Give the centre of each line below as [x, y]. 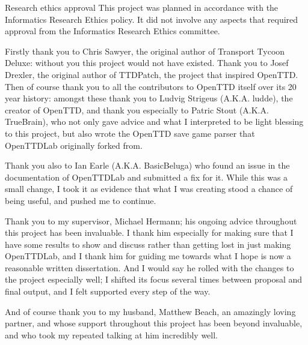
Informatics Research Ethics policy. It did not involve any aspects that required [152, 19]
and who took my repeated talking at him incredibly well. [111, 334]
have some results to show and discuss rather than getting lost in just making [148, 244]
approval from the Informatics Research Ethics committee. [112, 31]
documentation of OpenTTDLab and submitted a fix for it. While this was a [146, 177]
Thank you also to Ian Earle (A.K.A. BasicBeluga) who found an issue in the [147, 165]
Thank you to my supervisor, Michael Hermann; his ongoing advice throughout [151, 220]
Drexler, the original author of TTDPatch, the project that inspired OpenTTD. [152, 74]
